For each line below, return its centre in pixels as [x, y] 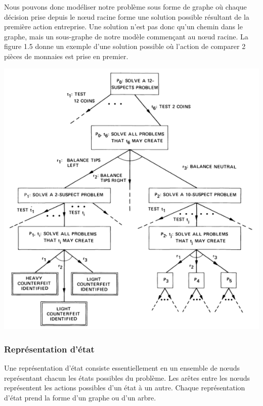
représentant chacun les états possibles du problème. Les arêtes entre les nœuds [127, 377]
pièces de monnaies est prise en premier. [66, 56]
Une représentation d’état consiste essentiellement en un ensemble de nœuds [122, 368]
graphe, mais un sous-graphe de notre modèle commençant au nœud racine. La [126, 36]
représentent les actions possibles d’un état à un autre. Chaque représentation [125, 388]
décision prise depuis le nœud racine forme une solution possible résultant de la [127, 16]
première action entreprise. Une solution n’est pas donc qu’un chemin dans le [123, 27]
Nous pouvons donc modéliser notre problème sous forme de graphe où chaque [125, 7]
